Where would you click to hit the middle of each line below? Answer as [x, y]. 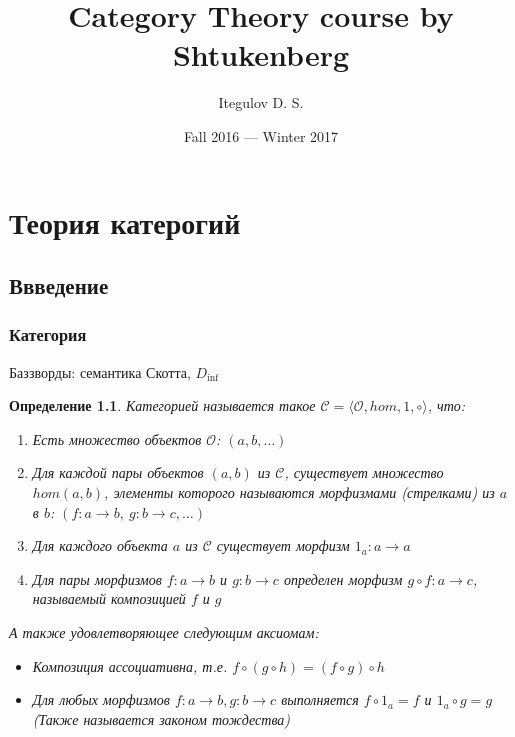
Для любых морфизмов [101, 699]
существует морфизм [283, 545]
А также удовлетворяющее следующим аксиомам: [164, 632]
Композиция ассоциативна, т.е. [130, 665]
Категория [48, 334]
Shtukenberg [261, 54]
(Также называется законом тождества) [161, 718]
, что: [446, 405]
